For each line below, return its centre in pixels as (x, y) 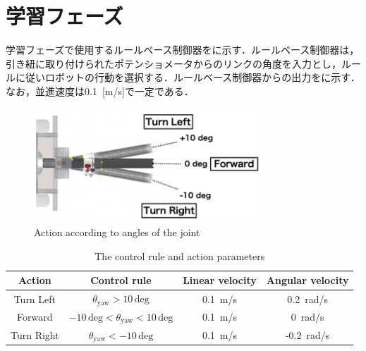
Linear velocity (220, 280)
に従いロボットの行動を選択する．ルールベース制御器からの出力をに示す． (188, 77)
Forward (35, 317)
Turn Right (35, 334)
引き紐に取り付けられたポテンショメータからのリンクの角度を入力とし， (173, 63)
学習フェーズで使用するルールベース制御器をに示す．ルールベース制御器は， (183, 50)
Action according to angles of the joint (117, 232)
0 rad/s (307, 317)
